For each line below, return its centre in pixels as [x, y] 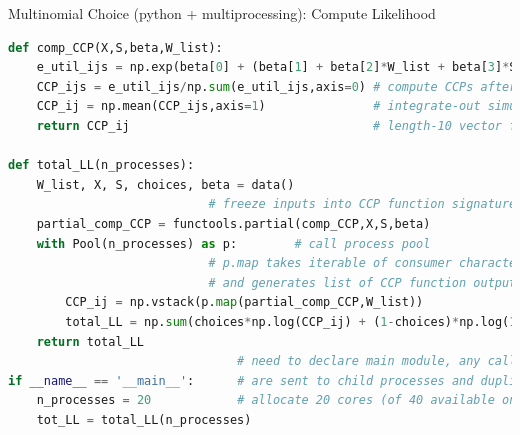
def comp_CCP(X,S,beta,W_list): [115, 47]
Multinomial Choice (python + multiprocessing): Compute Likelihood [222, 13]
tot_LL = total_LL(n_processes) [144, 419]
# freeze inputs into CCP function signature [362, 204]
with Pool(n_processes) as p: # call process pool [233, 243]
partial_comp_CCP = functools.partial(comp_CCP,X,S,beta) [233, 223]
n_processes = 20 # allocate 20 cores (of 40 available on [276, 400]
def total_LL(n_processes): [101, 165]
